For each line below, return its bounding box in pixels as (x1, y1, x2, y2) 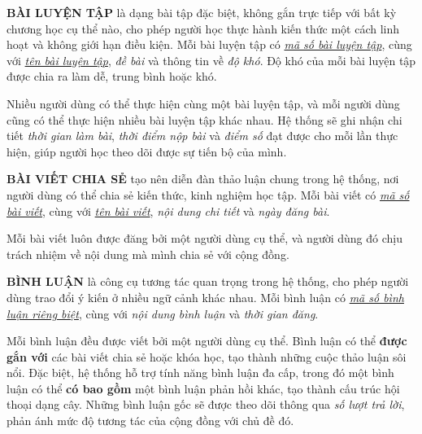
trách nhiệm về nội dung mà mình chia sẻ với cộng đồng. (7, 245, 289, 262)
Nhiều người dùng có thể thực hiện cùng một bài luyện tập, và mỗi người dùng (7, 94, 400, 112)
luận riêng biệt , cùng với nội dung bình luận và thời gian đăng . (7, 305, 319, 322)
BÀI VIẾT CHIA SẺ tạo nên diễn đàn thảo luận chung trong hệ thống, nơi (7, 170, 399, 187)
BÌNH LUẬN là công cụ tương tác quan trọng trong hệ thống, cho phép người (7, 273, 409, 290)
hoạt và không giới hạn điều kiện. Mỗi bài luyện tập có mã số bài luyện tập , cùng (7, 36, 412, 53)
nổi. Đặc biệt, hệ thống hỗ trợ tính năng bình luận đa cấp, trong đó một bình (7, 364, 394, 381)
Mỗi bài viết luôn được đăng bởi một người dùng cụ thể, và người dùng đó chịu (7, 230, 402, 247)
